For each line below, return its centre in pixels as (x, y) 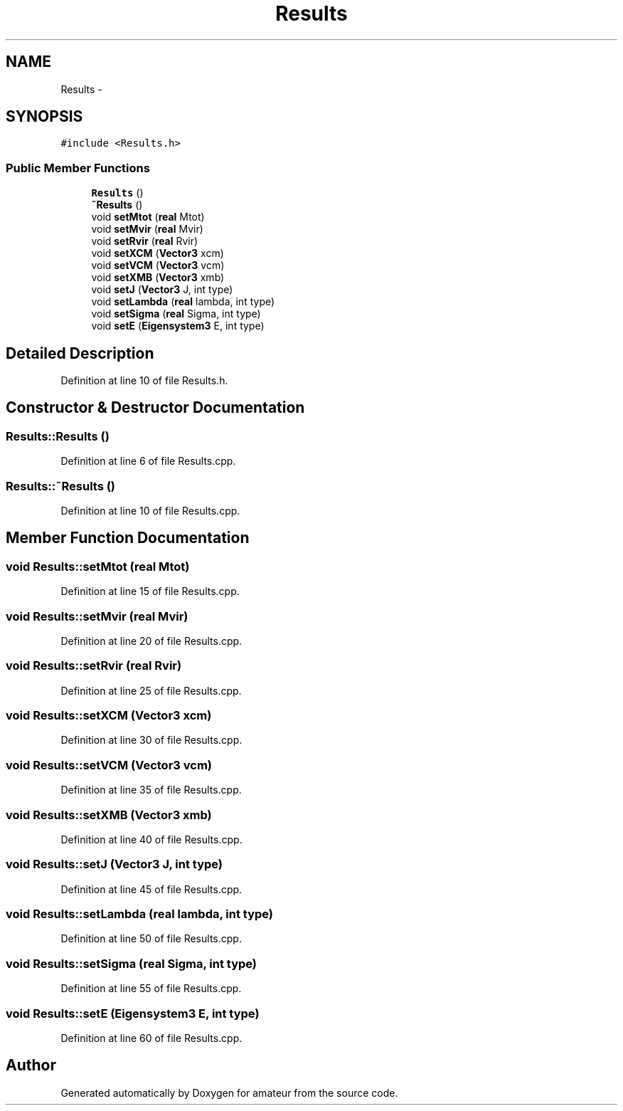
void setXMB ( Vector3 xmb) (158, 278)
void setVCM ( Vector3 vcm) (158, 265)
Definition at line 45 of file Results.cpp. (151, 889)
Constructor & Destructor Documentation (155, 408)
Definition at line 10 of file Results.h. (144, 381)
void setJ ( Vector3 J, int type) (162, 290)
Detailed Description (80, 353)
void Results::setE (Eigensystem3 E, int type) (133, 1013)
